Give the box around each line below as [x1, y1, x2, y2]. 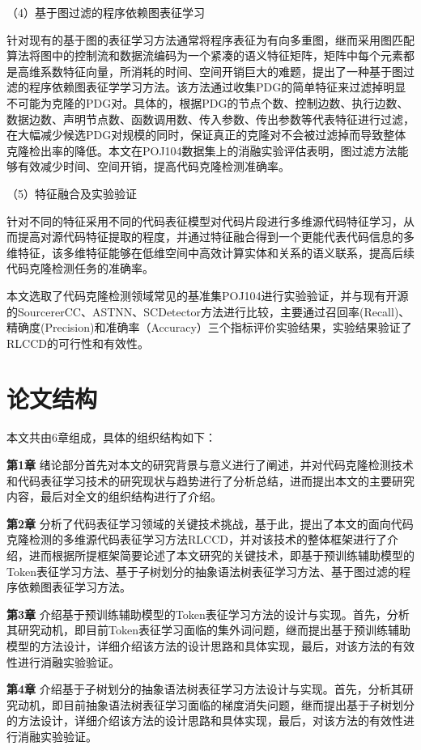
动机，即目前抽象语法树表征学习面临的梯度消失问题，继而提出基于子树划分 [17, 696, 415, 713]
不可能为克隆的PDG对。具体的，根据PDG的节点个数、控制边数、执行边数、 [6, 94, 409, 111]
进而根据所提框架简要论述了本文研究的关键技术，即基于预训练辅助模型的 [28, 546, 415, 563]
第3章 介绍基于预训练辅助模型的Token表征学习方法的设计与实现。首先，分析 [6, 605, 410, 622]
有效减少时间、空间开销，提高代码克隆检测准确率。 [17, 158, 290, 175]
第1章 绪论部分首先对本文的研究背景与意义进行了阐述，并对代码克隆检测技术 [6, 456, 414, 472]
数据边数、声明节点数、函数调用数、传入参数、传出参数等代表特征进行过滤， [6, 110, 415, 127]
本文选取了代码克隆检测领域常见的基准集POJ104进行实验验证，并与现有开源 [6, 286, 409, 303]
